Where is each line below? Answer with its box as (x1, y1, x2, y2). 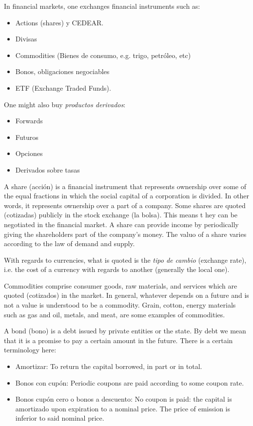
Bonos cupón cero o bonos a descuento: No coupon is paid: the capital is (15, 394, 232, 404)
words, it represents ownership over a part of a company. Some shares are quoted (4, 200, 246, 210)
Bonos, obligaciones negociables (15, 66, 110, 77)
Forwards (15, 116, 43, 126)
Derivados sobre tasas (15, 164, 80, 174)
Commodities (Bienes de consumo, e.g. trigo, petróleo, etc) (15, 50, 191, 60)
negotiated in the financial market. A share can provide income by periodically (4, 219, 239, 229)
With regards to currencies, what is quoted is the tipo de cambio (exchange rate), (4, 254, 247, 265)
